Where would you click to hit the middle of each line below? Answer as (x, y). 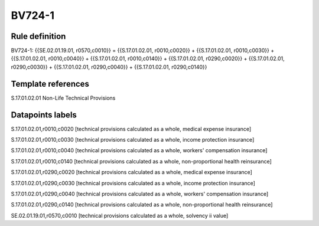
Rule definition (38, 36)
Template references (50, 83)
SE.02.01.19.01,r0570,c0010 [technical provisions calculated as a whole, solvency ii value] (120, 215)
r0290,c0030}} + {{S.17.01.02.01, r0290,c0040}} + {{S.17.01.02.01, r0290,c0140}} (109, 67)
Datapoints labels (44, 115)
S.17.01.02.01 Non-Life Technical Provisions (63, 98)
